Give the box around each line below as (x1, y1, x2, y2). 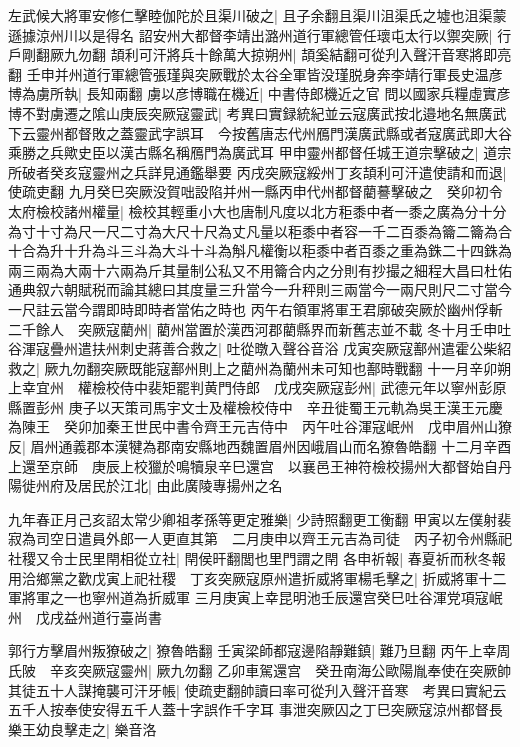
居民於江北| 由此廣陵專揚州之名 (77, 475, 283, 496)
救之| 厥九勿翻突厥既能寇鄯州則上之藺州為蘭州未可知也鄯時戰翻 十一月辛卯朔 (8, 357, 512, 378)
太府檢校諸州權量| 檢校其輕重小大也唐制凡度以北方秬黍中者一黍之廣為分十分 (8, 200, 507, 221)
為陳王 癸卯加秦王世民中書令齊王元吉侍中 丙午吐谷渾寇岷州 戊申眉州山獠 (8, 416, 512, 437)
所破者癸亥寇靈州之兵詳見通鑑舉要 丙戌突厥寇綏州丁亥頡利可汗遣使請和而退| (8, 161, 507, 182)
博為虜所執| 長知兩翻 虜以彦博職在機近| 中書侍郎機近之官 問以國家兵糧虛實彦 (8, 83, 511, 104)
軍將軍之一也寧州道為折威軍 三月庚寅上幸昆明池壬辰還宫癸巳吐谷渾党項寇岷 (8, 587, 503, 608)
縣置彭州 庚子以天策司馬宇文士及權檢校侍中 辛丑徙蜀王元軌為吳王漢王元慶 (8, 396, 503, 417)
